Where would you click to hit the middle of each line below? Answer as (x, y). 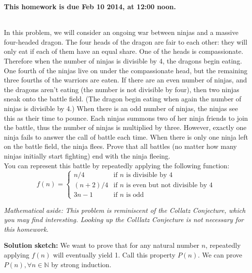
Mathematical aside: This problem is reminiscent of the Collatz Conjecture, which (125, 210)
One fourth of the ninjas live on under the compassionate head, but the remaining (126, 70)
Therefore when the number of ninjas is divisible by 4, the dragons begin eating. (123, 60)
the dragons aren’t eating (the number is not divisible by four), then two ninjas (122, 89)
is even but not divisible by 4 (169, 185)
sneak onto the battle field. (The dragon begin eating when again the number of (123, 99)
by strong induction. (81, 264)
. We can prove (220, 255)
